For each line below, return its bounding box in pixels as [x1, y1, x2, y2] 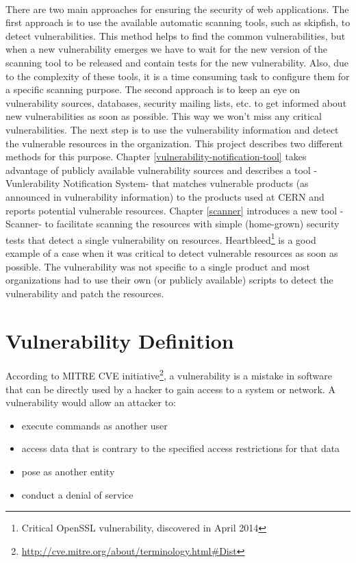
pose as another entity [21, 464, 115, 479]
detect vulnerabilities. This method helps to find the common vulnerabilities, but [5, 28, 346, 42]
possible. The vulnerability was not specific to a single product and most [5, 259, 311, 273]
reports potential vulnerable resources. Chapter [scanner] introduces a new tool [5, 203, 338, 217]
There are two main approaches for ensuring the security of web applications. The [5, 1, 349, 16]
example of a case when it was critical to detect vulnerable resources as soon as [5, 245, 338, 260]
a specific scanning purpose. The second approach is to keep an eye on [5, 82, 301, 97]
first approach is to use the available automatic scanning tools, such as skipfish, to [5, 15, 351, 29]
